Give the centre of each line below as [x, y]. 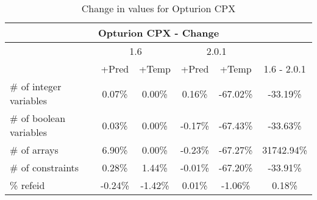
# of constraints [45, 167]
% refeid [27, 185]
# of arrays [34, 150]
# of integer [36, 86]
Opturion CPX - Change [158, 33]
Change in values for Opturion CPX [158, 8]
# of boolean [38, 118]
